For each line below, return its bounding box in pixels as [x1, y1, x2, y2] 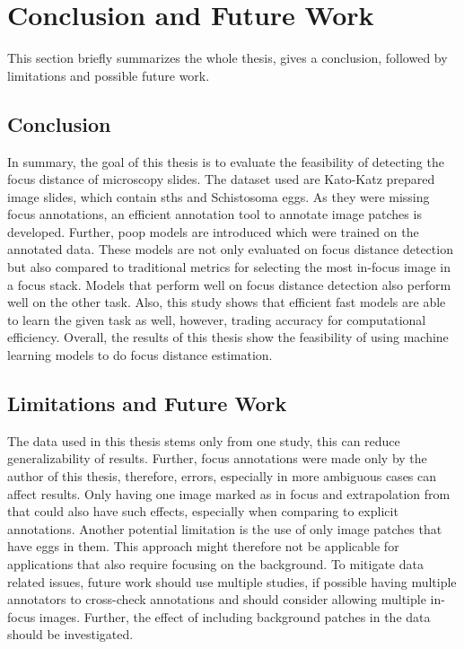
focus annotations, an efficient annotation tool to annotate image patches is [7, 205, 422, 224]
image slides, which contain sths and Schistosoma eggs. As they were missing [7, 187, 430, 206]
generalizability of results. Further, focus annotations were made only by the [7, 449, 427, 468]
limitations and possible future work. [7, 66, 210, 84]
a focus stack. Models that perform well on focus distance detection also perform [7, 275, 451, 294]
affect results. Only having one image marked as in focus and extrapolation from [7, 484, 451, 503]
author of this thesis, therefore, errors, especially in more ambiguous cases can [7, 467, 437, 486]
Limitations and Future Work [7, 390, 287, 417]
